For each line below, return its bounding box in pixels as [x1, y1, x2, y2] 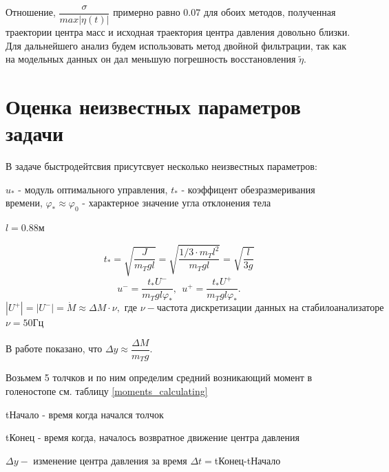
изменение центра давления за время [33, 453, 187, 467]
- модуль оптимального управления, [18, 182, 168, 196]
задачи [6, 119, 64, 147]
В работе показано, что [6, 341, 103, 356]
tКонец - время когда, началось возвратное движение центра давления [6, 430, 299, 444]
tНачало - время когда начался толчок [6, 407, 164, 421]
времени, [6, 195, 43, 210]
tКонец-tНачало [214, 453, 281, 467]
